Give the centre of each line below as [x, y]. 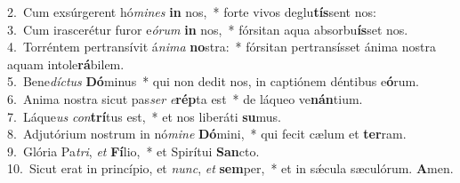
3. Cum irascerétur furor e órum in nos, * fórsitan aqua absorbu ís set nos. [208, 29]
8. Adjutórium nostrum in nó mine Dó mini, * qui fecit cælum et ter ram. [207, 134]
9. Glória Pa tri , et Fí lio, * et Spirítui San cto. [133, 151]
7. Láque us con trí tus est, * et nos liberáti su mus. [144, 116]
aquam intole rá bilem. [66, 64]
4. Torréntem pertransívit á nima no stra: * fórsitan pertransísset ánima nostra [222, 47]
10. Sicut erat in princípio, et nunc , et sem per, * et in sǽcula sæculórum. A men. [230, 168]
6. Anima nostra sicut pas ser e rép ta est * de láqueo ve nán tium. [185, 98]
